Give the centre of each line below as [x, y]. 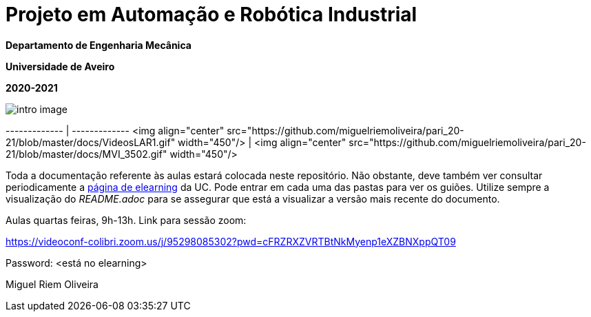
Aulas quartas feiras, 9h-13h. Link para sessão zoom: [126, 220]
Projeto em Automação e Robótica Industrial [211, 14]
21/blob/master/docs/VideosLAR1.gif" [91, 142]
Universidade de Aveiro [60, 66]
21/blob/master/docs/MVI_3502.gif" [86, 154]
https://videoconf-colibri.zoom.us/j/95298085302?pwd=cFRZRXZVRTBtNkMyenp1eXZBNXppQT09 [231, 241]
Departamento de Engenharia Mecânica [98, 45]
